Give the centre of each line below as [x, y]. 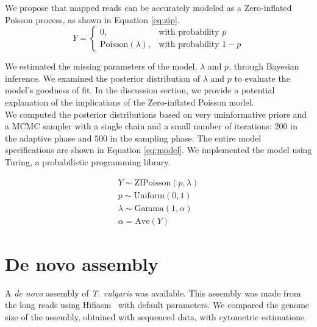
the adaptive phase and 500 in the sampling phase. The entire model [133, 138]
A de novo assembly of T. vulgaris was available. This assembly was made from [153, 293]
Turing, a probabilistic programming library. [88, 161]
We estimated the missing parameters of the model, [101, 66]
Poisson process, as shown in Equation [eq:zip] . [92, 19]
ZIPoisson [153, 183]
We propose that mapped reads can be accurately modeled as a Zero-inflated [148, 7]
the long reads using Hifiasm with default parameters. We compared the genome [157, 305]
